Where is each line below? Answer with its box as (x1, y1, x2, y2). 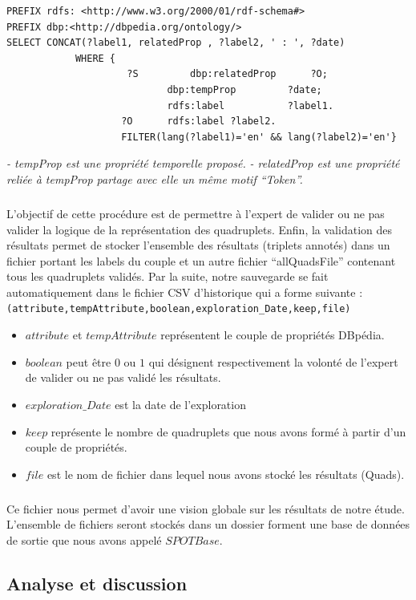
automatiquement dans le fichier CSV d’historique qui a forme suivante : (6, 283, 363, 300)
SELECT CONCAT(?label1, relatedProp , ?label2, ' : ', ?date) (6, 37, 345, 49)
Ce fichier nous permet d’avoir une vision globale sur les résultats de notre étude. (6, 500, 405, 517)
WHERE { (75, 52, 116, 64)
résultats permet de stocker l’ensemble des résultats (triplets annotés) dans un (6, 237, 390, 253)
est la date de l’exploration (115, 395, 246, 412)
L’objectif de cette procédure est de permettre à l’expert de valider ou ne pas (6, 205, 385, 221)
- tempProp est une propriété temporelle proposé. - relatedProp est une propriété (6, 155, 400, 172)
